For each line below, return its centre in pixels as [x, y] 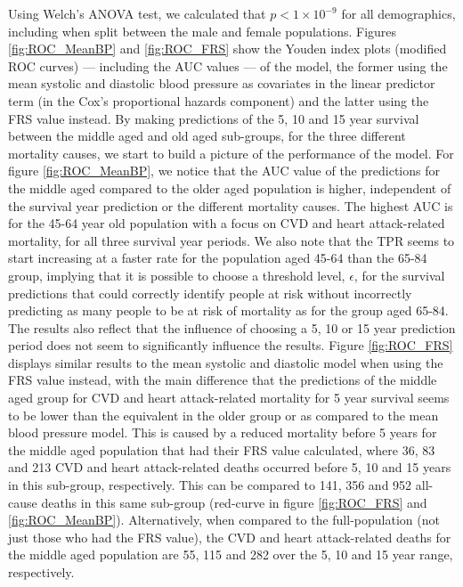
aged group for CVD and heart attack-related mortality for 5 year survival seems [229, 398]
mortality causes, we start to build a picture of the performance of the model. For [231, 153]
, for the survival [399, 275]
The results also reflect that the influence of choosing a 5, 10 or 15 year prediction [232, 327]
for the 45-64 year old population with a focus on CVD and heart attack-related [227, 223]
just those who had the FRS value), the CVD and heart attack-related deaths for [230, 537]
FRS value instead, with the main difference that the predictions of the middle [223, 380]
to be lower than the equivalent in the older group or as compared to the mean [223, 415]
